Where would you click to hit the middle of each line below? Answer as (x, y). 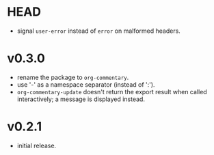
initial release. (37, 145)
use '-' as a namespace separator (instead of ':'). (86, 84)
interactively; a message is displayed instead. (81, 99)
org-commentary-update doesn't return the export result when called (112, 91)
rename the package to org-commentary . (73, 77)
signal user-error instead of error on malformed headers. (99, 31)
